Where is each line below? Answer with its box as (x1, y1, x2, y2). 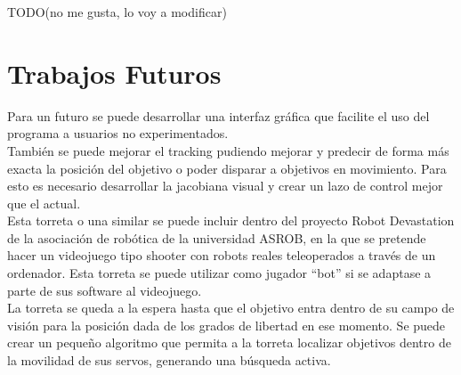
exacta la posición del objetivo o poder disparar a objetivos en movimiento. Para (7, 159, 447, 177)
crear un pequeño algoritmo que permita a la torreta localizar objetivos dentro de (7, 333, 451, 352)
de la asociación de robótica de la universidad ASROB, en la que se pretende (7, 228, 426, 247)
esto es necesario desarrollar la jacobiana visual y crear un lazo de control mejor (7, 176, 443, 195)
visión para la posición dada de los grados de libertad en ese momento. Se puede (7, 315, 446, 334)
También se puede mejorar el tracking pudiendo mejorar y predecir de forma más (7, 141, 449, 159)
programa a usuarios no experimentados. (7, 124, 229, 143)
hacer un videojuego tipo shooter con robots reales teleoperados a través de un (7, 246, 436, 265)
